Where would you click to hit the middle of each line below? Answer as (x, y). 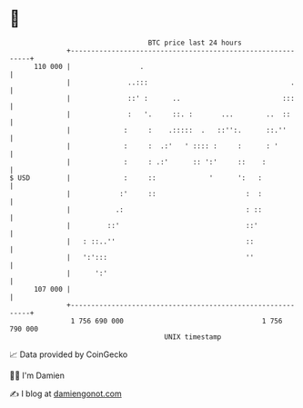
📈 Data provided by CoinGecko (69, 354)
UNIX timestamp (193, 337)
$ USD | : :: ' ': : (136, 178)
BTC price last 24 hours (195, 43)
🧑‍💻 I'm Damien (37, 375)
